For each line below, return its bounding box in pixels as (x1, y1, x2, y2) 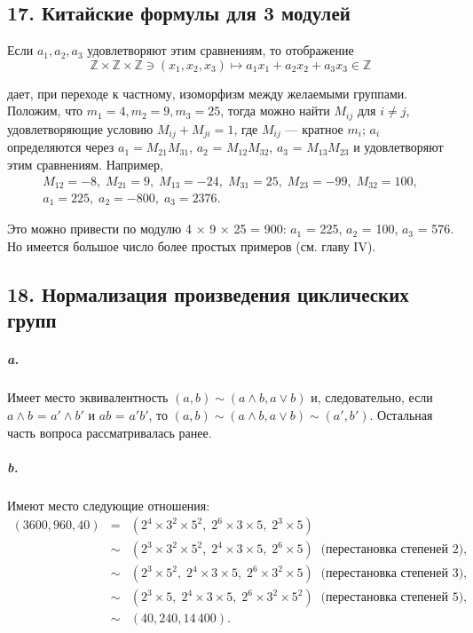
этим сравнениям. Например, (7, 154, 163, 173)
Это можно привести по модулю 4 (7, 219, 192, 238)
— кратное (285, 119, 343, 138)
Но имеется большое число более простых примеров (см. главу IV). (7, 237, 376, 256)
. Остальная (369, 405, 433, 423)
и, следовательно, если (311, 388, 433, 407)
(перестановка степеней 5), (320, 591, 467, 605)
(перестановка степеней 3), (320, 567, 467, 581)
